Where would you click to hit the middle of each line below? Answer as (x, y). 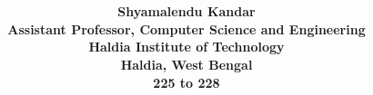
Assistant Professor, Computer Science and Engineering (186, 28)
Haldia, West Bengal (186, 64)
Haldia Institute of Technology (186, 47)
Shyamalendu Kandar (186, 11)
